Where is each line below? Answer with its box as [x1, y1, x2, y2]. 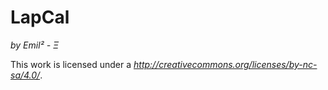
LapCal [10, 6, 70, 29]
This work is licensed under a [10, 58, 132, 70]
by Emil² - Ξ [10, 39, 60, 51]
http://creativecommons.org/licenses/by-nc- [133, 58, 318, 70]
